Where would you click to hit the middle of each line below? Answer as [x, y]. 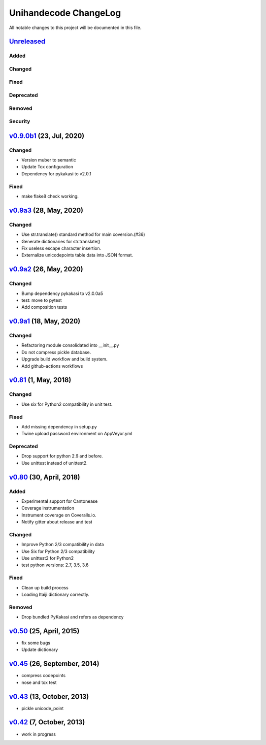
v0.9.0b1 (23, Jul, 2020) [47, 136]
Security [20, 122]
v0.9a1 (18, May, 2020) [45, 321]
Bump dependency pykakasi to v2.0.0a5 [62, 293]
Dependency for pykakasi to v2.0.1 [56, 174]
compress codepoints [44, 676]
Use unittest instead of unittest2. [55, 463]
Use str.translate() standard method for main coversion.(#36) [83, 234]
